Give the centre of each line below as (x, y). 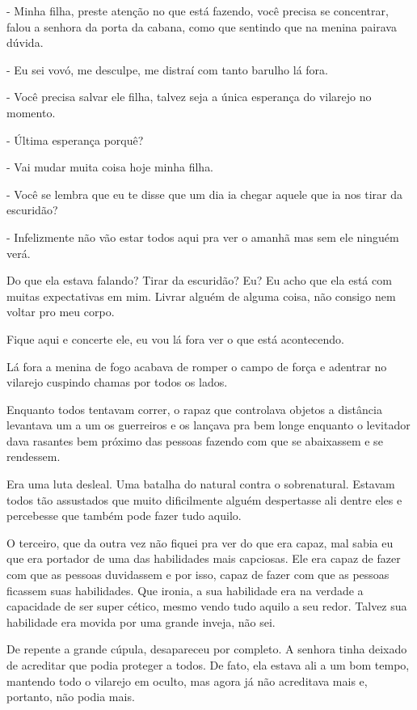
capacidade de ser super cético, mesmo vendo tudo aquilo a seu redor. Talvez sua (207, 606)
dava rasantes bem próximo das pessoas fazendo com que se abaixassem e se (195, 440)
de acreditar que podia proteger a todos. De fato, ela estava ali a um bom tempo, (208, 665)
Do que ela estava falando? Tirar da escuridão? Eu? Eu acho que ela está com (199, 280)
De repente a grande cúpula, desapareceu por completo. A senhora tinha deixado (207, 649)
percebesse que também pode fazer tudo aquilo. (124, 516)
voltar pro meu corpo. (61, 312)
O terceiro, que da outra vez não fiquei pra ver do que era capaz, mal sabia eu (200, 542)
